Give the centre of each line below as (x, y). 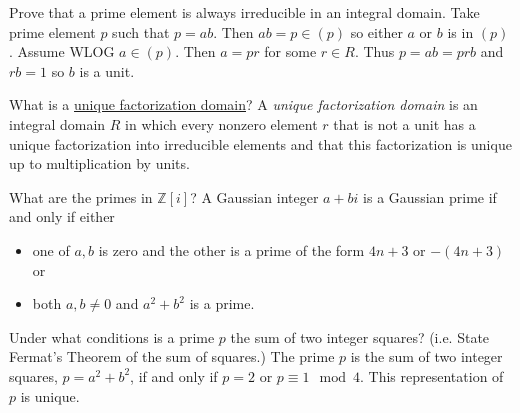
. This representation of (432, 375)
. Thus (374, 51)
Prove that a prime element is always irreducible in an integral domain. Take (244, 12)
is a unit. (107, 70)
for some (290, 51)
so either (376, 31)
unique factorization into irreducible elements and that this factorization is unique (260, 143)
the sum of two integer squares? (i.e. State (360, 336)
